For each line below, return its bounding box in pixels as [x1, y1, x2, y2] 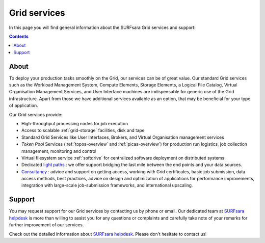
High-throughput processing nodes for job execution [21, 120, 128, 126]
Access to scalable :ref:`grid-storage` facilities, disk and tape [21, 128, 145, 134]
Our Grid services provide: [9, 111, 63, 117]
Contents [9, 33, 29, 39]
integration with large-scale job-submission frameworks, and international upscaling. [21, 182, 193, 189]
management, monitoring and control [21, 148, 97, 154]
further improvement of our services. [9, 222, 84, 228]
